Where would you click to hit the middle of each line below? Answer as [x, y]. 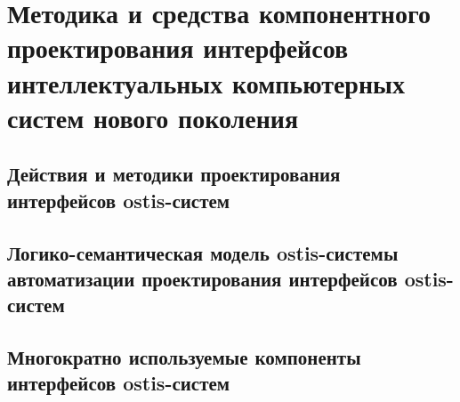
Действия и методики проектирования [174, 174]
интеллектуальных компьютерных [206, 82]
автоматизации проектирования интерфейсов [202, 278]
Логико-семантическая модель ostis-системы [203, 252]
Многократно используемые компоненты [184, 357]
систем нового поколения [153, 117]
